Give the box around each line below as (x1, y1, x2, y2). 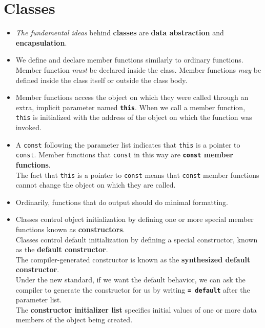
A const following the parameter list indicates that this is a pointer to (15, 139, 240, 150)
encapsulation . (15, 37, 67, 48)
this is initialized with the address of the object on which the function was (15, 112, 252, 122)
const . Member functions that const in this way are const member (15, 149, 233, 160)
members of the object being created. (15, 314, 133, 325)
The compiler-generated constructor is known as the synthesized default (15, 254, 251, 264)
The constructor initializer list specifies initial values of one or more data (15, 304, 257, 315)
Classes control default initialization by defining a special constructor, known (15, 234, 258, 244)
